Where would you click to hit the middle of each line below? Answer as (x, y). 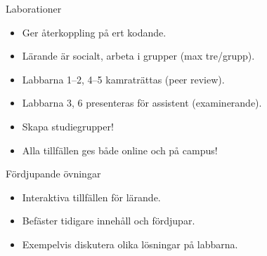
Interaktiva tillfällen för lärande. (91, 197)
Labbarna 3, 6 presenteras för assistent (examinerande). (142, 103)
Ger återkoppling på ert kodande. (94, 32)
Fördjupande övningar (53, 174)
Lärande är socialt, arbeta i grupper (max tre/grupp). (138, 56)
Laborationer (34, 8)
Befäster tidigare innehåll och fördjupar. (109, 221)
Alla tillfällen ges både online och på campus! (120, 150)
